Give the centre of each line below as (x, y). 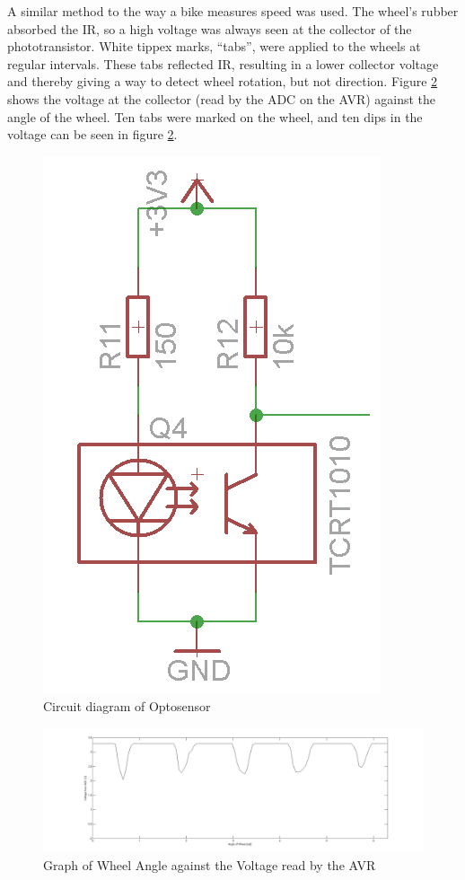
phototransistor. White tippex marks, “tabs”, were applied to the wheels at (214, 46)
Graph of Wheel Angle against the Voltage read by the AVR (210, 864)
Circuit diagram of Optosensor (127, 706)
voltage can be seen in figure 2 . (92, 134)
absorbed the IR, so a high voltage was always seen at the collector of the (210, 28)
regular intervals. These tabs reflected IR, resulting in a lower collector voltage (223, 63)
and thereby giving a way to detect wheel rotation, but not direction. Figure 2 (223, 81)
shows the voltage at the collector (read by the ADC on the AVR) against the (222, 98)
